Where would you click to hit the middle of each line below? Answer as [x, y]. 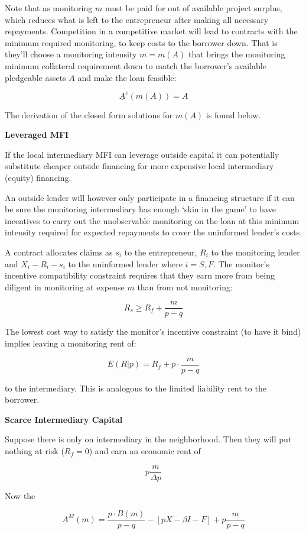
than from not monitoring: [185, 287]
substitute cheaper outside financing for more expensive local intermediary [139, 166]
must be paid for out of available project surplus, [193, 8]
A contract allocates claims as [59, 252]
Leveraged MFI [37, 135]
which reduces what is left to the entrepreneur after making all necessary [137, 19]
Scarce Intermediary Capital [64, 419]
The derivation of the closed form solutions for [89, 114]
